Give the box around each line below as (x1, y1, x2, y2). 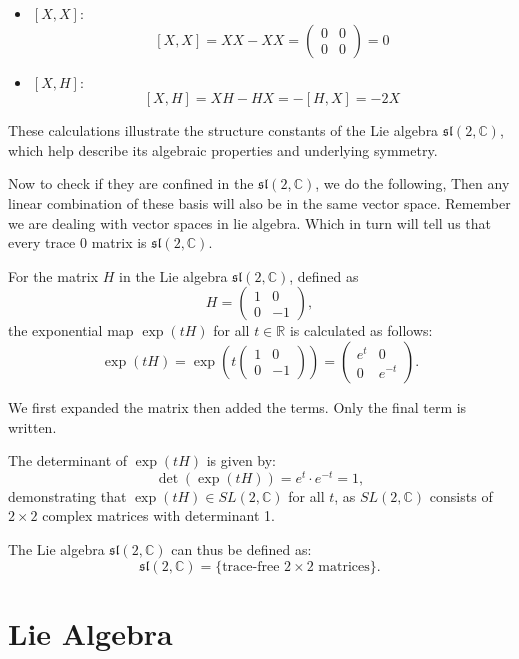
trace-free (222, 559, 280, 574)
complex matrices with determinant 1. (42, 505, 275, 526)
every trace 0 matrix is (8, 232, 147, 253)
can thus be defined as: (171, 538, 312, 559)
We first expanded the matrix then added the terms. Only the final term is (8, 396, 467, 417)
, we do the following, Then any (315, 173, 510, 194)
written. (8, 416, 57, 437)
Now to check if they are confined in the (8, 173, 254, 194)
